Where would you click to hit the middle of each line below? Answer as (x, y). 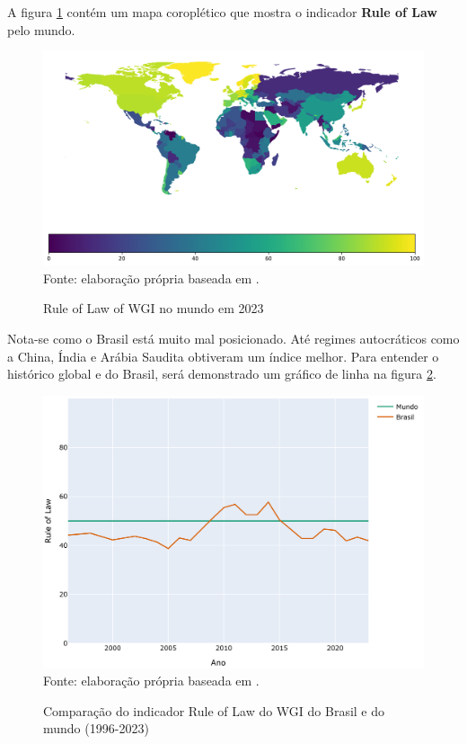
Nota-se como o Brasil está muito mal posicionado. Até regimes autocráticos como (233, 339)
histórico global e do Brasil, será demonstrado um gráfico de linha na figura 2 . (222, 374)
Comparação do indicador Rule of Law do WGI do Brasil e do (214, 710)
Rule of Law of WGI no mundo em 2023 (154, 308)
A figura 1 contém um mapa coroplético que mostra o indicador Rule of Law (222, 12)
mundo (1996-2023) (96, 728)
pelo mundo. (41, 29)
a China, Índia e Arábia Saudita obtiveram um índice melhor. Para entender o (223, 356)
